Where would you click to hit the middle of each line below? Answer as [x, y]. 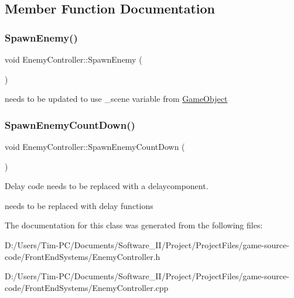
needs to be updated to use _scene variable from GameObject [116, 99]
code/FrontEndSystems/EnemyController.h [83, 256]
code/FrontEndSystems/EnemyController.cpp [87, 287]
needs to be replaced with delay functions [79, 205]
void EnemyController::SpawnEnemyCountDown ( [95, 146]
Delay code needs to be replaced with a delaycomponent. [107, 186]
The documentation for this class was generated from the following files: [134, 225]
